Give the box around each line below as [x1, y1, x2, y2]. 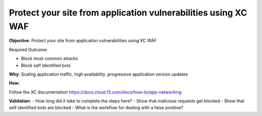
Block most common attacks [21, 56, 78, 62]
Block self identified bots [21, 62, 71, 68]
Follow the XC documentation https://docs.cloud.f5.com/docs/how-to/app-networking [9, 89, 182, 95]
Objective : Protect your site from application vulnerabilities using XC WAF [9, 38, 157, 44]
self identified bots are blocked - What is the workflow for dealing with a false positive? [9, 105, 183, 111]
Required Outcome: [9, 47, 48, 52]
